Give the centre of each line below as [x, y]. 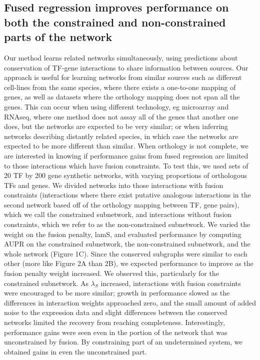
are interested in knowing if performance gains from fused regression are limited [126, 155]
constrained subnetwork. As [46, 283]
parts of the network [58, 37]
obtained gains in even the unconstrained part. [75, 351]
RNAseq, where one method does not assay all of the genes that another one [121, 116]
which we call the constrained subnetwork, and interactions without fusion [118, 214]
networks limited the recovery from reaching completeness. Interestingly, [114, 322]
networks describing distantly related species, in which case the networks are [121, 136]
